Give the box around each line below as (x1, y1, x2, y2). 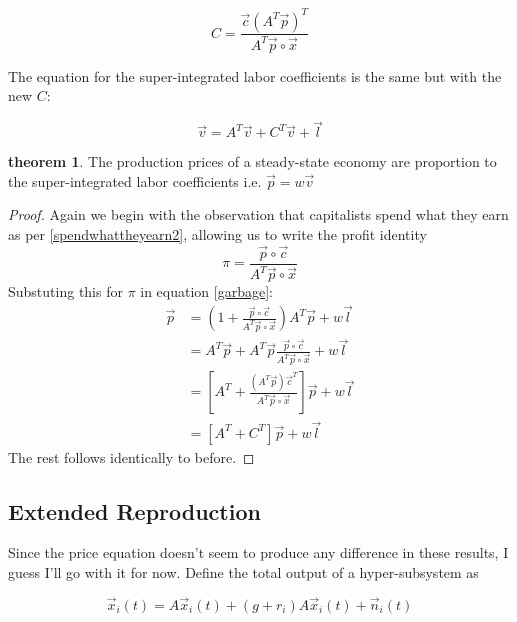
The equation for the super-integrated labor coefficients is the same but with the (8, 65, 502, 86)
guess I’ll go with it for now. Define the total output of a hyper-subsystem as (8, 561, 479, 582)
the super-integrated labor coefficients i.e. (8, 170, 262, 191)
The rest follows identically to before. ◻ (8, 446, 255, 467)
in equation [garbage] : (140, 281, 273, 302)
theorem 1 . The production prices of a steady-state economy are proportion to (8, 151, 497, 172)
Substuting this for (8, 281, 123, 302)
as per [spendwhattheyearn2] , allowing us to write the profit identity (8, 224, 427, 245)
